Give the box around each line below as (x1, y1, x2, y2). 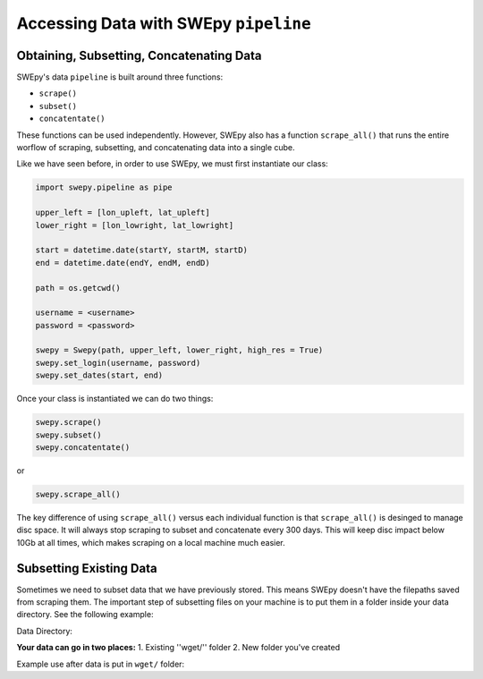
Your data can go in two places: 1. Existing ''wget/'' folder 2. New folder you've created (16, 642, 340, 653)
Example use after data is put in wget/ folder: (16, 658, 185, 669)
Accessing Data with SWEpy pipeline (16, 13, 312, 33)
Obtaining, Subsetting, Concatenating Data (16, 47, 262, 63)
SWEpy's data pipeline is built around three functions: (16, 72, 224, 82)
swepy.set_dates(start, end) (35, 370, 164, 380)
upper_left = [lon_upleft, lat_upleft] (35, 208, 210, 218)
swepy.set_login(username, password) (35, 358, 201, 368)
